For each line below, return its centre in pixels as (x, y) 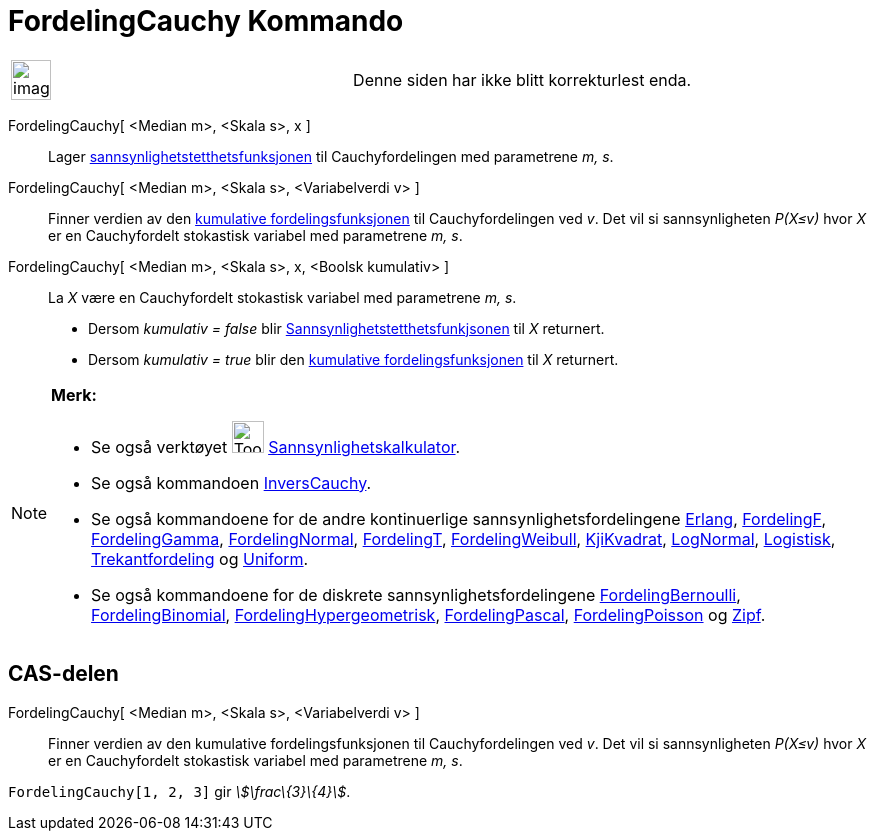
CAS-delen (63, 674)
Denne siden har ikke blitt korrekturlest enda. (522, 79)
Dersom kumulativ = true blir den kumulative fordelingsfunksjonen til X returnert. (353, 359)
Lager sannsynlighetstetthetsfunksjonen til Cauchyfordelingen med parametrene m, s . (331, 156)
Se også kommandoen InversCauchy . (231, 482)
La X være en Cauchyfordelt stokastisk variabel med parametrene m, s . (282, 297)
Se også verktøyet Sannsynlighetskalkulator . (276, 446)
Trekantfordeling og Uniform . (200, 558)
